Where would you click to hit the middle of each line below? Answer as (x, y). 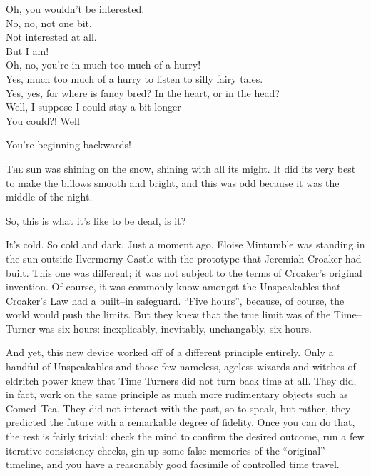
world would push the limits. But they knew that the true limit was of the (168, 314)
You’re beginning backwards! (68, 145)
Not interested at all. (51, 37)
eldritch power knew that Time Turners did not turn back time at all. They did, (181, 380)
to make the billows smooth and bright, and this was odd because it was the (173, 182)
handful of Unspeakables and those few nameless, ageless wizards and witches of (181, 366)
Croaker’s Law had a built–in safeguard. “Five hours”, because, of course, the (175, 300)
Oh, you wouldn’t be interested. (75, 9)
